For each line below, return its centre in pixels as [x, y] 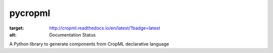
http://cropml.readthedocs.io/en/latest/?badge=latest [105, 28]
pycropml [30, 13]
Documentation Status [73, 34]
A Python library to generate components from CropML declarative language [89, 44]
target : [17, 28]
